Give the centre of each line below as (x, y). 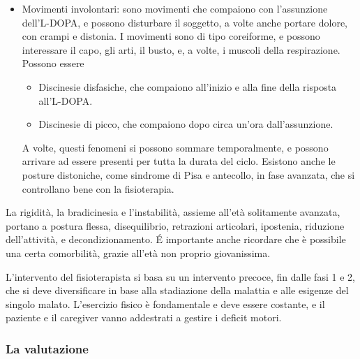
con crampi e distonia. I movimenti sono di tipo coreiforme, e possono (171, 36)
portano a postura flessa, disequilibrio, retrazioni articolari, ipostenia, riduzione (175, 225)
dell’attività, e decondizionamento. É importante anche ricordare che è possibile (176, 239)
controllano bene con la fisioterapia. (98, 188)
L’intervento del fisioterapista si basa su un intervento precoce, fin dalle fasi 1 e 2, (180, 276)
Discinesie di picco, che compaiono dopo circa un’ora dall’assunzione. (186, 124)
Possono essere (53, 63)
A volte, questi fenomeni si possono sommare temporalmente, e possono (175, 147)
